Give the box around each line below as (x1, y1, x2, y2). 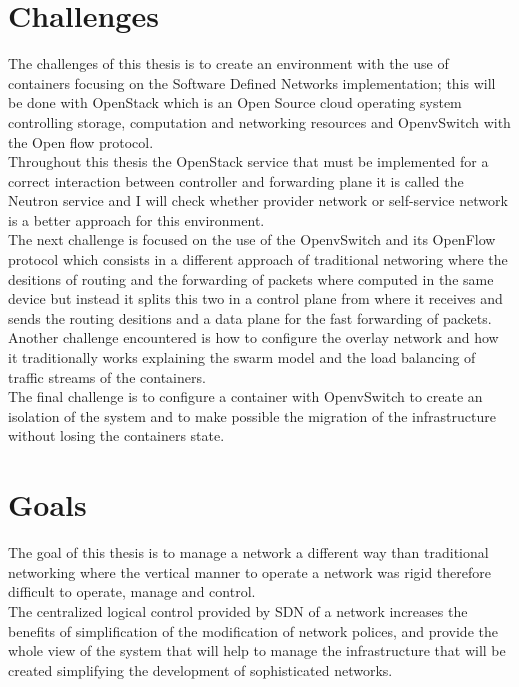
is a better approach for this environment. (8, 209, 265, 230)
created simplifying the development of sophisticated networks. (8, 659, 393, 680)
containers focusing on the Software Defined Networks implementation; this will (8, 72, 496, 93)
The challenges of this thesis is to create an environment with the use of (8, 53, 449, 74)
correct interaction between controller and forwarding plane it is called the (8, 170, 464, 191)
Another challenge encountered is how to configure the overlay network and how (8, 327, 499, 348)
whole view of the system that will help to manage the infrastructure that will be (8, 640, 506, 661)
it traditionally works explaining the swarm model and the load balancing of (8, 347, 476, 368)
